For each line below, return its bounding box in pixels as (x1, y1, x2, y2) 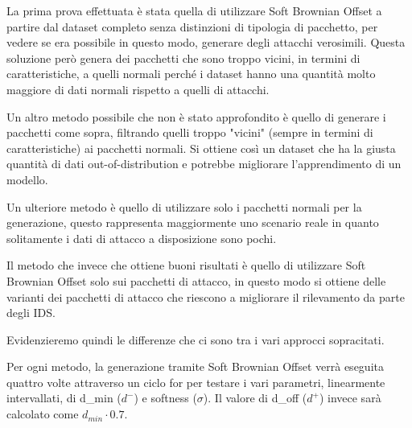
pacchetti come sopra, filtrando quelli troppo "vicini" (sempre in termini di (6, 124, 373, 141)
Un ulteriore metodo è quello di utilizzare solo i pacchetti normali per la (6, 198, 362, 215)
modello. (6, 171, 48, 187)
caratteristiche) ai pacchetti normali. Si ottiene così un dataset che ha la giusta (6, 139, 396, 156)
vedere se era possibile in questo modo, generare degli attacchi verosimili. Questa (6, 34, 406, 51)
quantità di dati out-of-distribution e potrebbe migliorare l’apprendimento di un (6, 155, 402, 172)
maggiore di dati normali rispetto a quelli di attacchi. (6, 80, 270, 97)
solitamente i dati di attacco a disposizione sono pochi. (6, 229, 277, 246)
